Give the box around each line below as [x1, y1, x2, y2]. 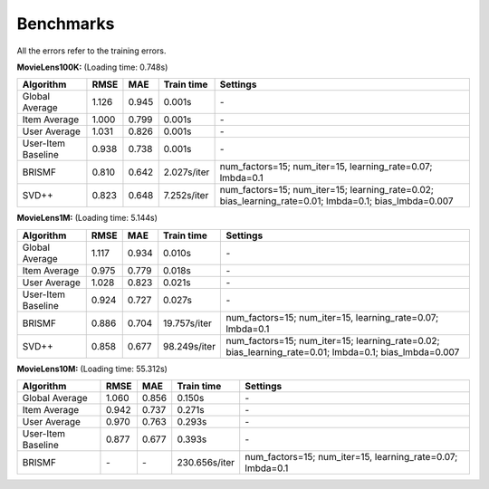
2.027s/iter [163, 166, 210, 178]
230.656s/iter [177, 456, 235, 469]
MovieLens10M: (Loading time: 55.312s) [16, 363, 168, 374]
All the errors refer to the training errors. [16, 45, 167, 56]
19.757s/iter [163, 317, 213, 330]
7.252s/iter [163, 189, 209, 202]
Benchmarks [16, 14, 115, 34]
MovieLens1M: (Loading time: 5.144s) [16, 213, 158, 224]
